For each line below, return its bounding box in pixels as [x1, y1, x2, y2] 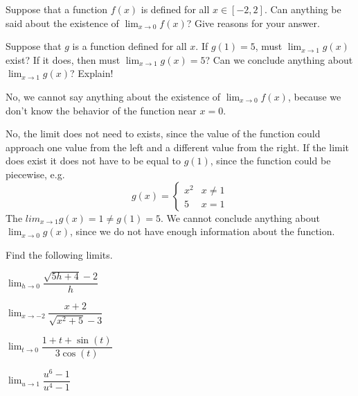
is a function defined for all [72, 39, 187, 53]
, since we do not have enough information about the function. [69, 224, 335, 239]
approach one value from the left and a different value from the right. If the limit [6, 139, 350, 154]
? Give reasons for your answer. [186, 15, 320, 30]
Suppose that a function [6, 2, 108, 16]
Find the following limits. [6, 247, 113, 261]
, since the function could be [210, 153, 331, 168]
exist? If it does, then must [6, 52, 120, 67]
